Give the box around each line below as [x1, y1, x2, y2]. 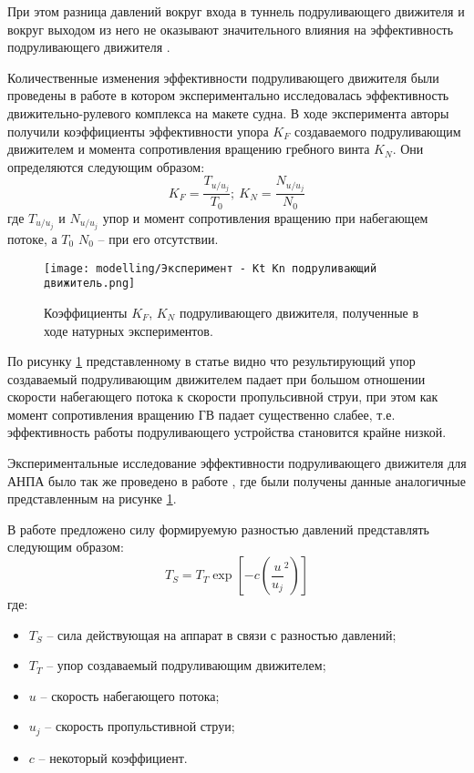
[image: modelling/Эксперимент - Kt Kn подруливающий [44, 261, 377, 275]
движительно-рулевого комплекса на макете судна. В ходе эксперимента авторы [7, 103, 449, 122]
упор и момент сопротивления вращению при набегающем [102, 208, 428, 227]
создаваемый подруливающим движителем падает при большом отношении [7, 369, 426, 388]
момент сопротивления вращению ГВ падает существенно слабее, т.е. [7, 404, 396, 423]
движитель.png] [44, 277, 136, 290]
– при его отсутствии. [98, 229, 219, 249]
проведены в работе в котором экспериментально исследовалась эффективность [7, 86, 449, 105]
